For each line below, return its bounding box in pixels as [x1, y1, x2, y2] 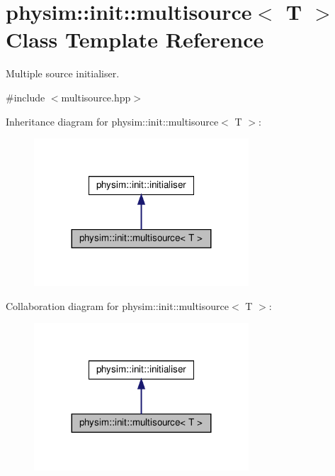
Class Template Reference [6, 25, 264, 54]
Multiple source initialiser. [6, 66, 120, 81]
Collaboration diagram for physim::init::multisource [6, 298, 229, 313]
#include [6, 89, 45, 104]
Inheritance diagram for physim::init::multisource [6, 114, 219, 128]
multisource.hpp [61, 89, 131, 104]
